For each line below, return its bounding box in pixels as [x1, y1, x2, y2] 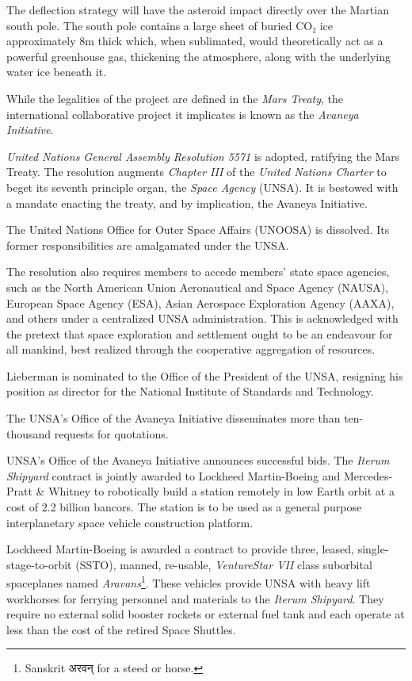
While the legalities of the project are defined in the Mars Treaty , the [6, 90, 343, 106]
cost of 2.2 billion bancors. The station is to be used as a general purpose [6, 499, 362, 515]
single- [357, 541, 389, 557]
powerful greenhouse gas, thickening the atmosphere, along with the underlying [6, 48, 391, 64]
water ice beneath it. [6, 63, 107, 80]
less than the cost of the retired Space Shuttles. [6, 621, 236, 637]
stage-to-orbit [6, 556, 72, 572]
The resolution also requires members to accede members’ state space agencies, [6, 263, 390, 280]
